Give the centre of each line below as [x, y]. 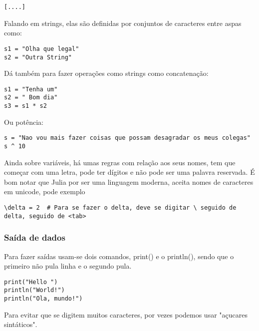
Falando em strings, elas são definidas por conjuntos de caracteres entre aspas [123, 23]
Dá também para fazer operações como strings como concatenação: [106, 73]
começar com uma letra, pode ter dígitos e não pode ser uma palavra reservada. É [129, 172]
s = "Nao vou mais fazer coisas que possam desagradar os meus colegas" [127, 138]
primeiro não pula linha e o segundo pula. [68, 266]
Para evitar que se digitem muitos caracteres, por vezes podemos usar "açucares [126, 314]
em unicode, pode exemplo [45, 191]
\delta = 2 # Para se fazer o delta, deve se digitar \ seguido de [120, 208]
